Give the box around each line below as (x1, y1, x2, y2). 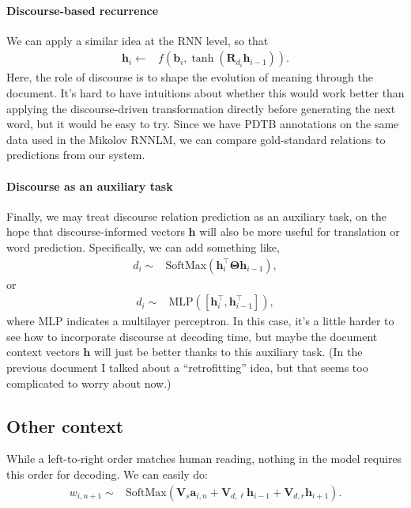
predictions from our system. (6, 146, 145, 163)
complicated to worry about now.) (6, 374, 172, 391)
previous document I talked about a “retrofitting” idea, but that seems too (6, 359, 368, 375)
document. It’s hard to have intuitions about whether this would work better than (6, 85, 405, 101)
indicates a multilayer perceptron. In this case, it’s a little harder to (66, 313, 394, 329)
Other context (6, 413, 124, 438)
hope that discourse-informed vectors (6, 223, 185, 240)
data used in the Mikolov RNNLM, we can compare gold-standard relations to (6, 131, 386, 147)
